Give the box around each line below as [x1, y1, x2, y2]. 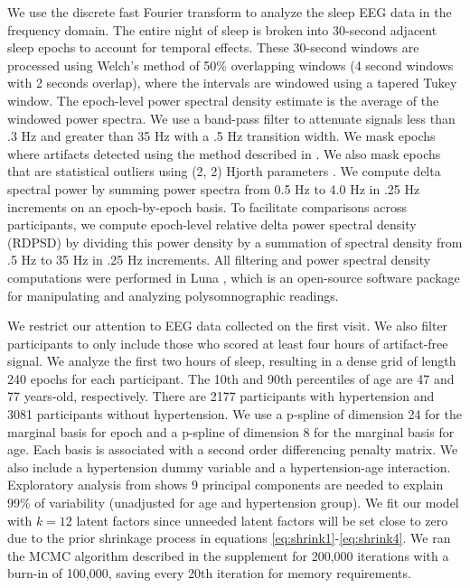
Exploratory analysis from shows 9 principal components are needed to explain [7, 475, 444, 494]
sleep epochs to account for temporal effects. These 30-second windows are [7, 38, 419, 57]
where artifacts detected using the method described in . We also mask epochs [7, 144, 441, 163]
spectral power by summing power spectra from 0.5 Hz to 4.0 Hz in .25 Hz [7, 179, 420, 198]
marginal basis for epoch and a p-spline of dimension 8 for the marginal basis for [7, 422, 455, 441]
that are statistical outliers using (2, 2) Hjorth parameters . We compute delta [7, 162, 441, 181]
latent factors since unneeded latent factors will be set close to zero [76, 510, 448, 529]
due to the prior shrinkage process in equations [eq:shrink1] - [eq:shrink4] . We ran [7, 528, 451, 547]
